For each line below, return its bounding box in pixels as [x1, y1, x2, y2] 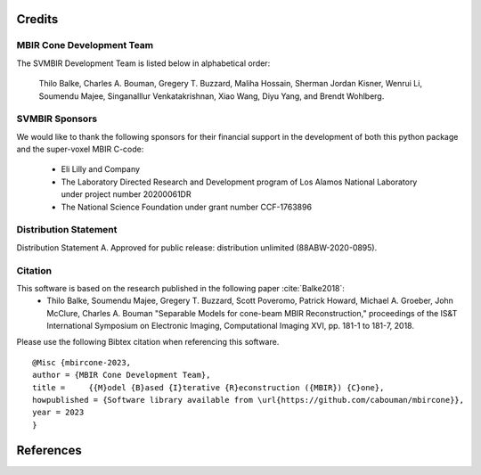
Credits [16, 12, 59, 27]
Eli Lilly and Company [61, 164, 141, 175]
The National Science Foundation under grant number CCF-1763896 [61, 201, 312, 212]
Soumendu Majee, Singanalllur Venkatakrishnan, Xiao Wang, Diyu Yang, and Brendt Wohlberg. [38, 90, 385, 102]
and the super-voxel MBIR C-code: [16, 143, 144, 155]
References [16, 442, 82, 458]
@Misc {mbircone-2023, [32, 357, 132, 367]
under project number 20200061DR [61, 189, 192, 200]
